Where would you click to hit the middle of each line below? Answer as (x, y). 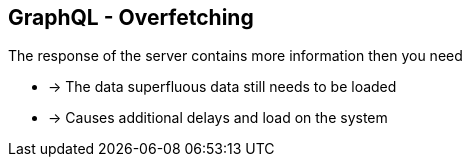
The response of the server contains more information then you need (235, 56)
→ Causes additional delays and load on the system (218, 118)
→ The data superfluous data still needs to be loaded (222, 87)
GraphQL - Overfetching (131, 17)
